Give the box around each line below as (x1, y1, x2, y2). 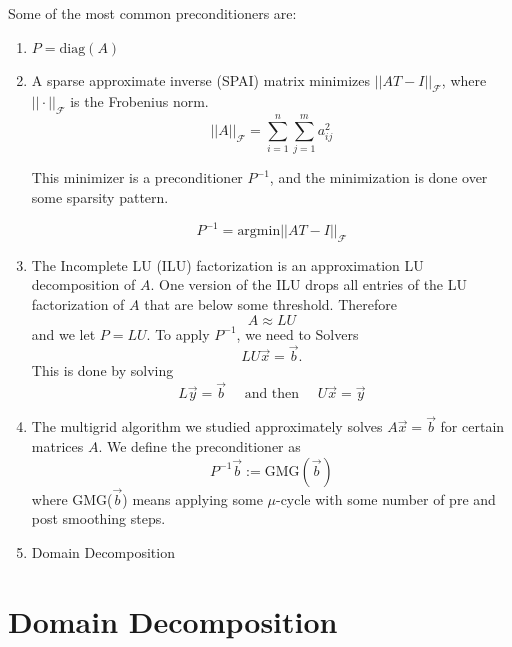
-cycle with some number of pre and (275, 488, 496, 509)
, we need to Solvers (236, 323, 359, 344)
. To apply (146, 323, 210, 344)
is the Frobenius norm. (70, 91, 209, 112)
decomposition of (31, 274, 136, 295)
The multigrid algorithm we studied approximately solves (31, 416, 383, 437)
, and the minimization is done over (269, 167, 488, 188)
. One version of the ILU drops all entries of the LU (150, 274, 467, 295)
